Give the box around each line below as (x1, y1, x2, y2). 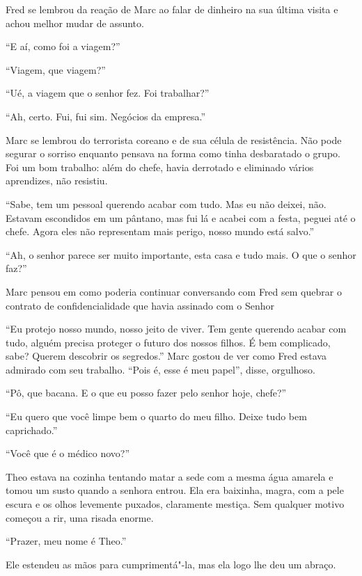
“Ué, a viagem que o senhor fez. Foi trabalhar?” (6, 86, 210, 100)
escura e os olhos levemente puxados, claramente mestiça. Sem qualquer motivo (6, 497, 345, 511)
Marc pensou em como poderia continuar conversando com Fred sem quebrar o (6, 284, 342, 298)
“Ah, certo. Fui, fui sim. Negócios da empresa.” (6, 109, 206, 123)
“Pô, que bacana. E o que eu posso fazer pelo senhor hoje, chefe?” (6, 385, 287, 400)
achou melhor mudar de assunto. (6, 15, 144, 30)
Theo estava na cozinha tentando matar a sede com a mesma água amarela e (6, 469, 333, 483)
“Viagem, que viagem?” (6, 62, 106, 77)
